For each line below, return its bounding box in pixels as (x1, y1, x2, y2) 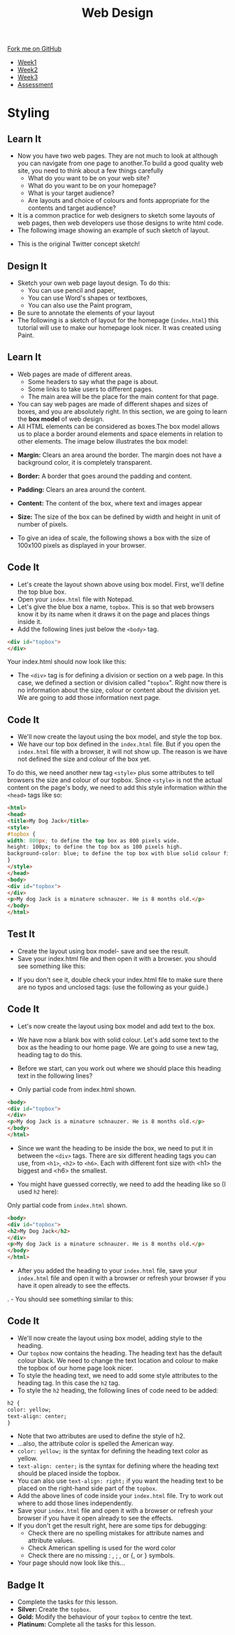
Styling (7, 105, 50, 121)
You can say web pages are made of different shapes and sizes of (17, 399, 208, 408)
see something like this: (17, 962, 86, 970)
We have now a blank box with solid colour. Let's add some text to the (17, 1035, 219, 1044)
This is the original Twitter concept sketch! (17, 240, 141, 249)
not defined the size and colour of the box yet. (17, 755, 151, 763)
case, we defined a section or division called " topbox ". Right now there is (17, 679, 227, 687)
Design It (7, 260, 48, 272)
